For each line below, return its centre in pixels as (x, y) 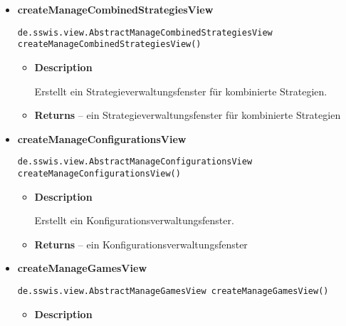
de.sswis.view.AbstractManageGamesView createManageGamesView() (173, 291)
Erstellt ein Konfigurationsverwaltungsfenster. (134, 220)
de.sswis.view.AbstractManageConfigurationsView (135, 162)
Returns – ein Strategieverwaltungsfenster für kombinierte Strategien (188, 115)
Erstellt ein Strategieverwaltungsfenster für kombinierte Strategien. (181, 91)
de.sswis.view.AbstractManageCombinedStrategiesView (145, 32)
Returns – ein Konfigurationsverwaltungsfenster (141, 244)
